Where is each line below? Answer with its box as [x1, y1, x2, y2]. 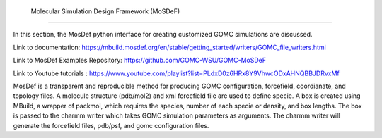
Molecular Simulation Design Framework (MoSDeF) [30, 7, 180, 15]
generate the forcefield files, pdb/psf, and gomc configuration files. [13, 121, 209, 130]
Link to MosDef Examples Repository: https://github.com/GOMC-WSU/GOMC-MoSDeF [13, 56, 267, 65]
